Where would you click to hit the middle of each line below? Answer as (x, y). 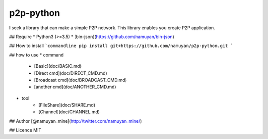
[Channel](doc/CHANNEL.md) (69, 112)
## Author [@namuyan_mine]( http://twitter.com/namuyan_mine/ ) (76, 121)
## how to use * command (36, 55)
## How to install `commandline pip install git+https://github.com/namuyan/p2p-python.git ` (121, 46)
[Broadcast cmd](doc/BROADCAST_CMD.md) (80, 80)
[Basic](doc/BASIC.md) (58, 66)
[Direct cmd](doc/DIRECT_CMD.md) (71, 73)
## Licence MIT (25, 130)
